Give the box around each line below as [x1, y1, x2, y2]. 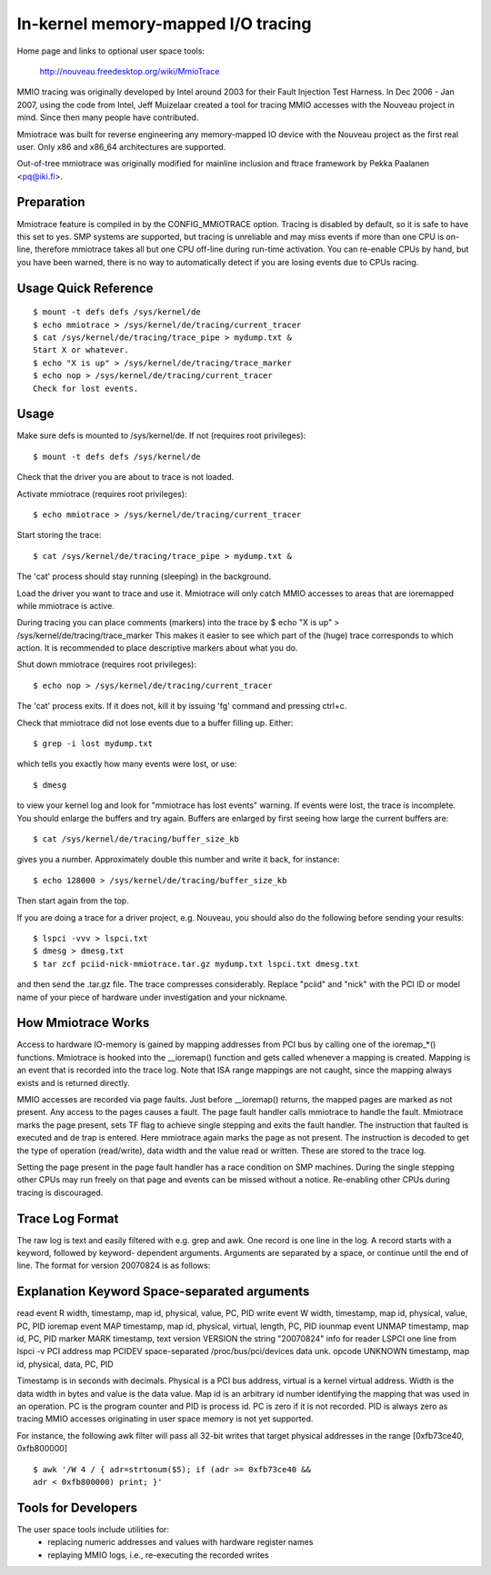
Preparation [16, 194, 85, 210]
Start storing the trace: [16, 530, 102, 541]
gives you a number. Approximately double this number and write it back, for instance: [16, 854, 340, 865]
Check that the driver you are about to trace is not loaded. [16, 472, 235, 483]
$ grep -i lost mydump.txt [33, 739, 154, 749]
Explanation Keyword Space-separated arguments [16, 1284, 310, 1300]
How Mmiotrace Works [16, 1015, 150, 1031]
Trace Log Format [16, 1211, 119, 1226]
